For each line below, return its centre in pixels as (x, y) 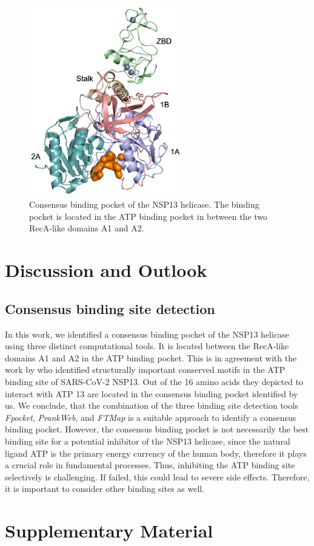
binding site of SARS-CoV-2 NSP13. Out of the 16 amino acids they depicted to (154, 381)
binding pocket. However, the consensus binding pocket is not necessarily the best (157, 429)
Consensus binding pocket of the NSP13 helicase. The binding (144, 204)
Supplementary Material (109, 531)
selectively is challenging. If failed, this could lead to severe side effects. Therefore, (157, 476)
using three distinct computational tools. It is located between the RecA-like (147, 346)
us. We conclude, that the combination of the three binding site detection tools (152, 405)
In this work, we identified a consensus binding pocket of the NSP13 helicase (147, 334)
